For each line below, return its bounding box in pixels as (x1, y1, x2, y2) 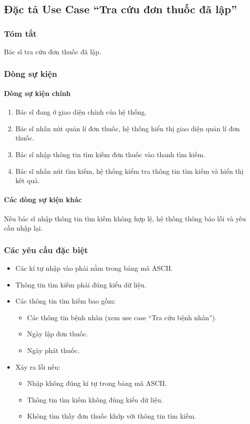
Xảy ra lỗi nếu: (15, 361, 61, 372)
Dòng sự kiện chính (4, 88, 71, 98)
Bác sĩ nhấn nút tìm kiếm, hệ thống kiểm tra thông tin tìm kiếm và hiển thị (15, 165, 244, 176)
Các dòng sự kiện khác (4, 194, 82, 205)
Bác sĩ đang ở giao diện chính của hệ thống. (15, 107, 147, 117)
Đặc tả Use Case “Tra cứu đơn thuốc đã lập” (4, 1, 237, 17)
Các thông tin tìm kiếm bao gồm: (15, 296, 116, 306)
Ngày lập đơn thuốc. (27, 329, 88, 339)
